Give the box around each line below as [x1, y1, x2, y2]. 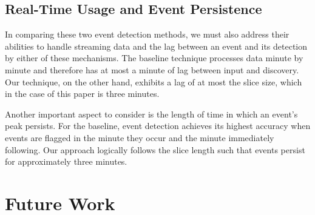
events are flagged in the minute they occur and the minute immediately [5, 131, 274, 144]
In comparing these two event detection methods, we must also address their [5, 28, 290, 41]
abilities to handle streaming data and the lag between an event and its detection [5, 39, 308, 52]
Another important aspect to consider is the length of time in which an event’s [5, 107, 298, 120]
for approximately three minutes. [5, 155, 127, 168]
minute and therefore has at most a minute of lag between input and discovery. [5, 63, 299, 76]
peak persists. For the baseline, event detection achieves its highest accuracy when [5, 119, 311, 132]
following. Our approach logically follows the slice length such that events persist [5, 143, 305, 156]
